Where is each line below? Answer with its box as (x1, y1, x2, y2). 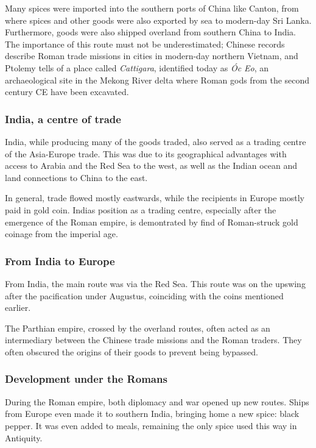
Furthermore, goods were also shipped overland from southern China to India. (5, 26, 296, 38)
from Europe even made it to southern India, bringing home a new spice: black (5, 407, 300, 420)
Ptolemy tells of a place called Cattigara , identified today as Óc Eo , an (5, 61, 269, 74)
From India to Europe (5, 253, 115, 268)
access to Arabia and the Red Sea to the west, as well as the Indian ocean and (5, 159, 298, 172)
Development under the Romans (5, 371, 167, 386)
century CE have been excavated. (5, 85, 129, 98)
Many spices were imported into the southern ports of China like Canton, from (5, 2, 299, 14)
